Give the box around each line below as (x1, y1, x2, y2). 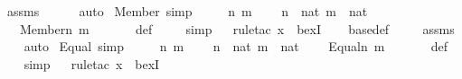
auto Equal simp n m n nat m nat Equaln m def (24, 37, 448, 56)
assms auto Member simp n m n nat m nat (6, 2, 368, 20)
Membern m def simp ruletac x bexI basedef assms (19, 19, 455, 38)
